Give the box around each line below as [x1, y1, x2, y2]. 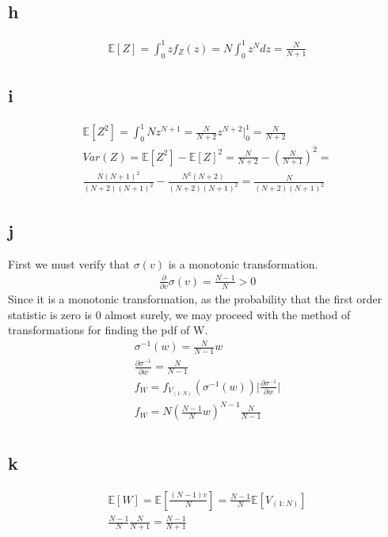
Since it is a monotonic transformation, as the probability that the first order [8, 291, 382, 307]
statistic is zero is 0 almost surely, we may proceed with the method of [8, 306, 351, 322]
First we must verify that [8, 255, 131, 272]
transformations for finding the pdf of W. [8, 322, 208, 338]
